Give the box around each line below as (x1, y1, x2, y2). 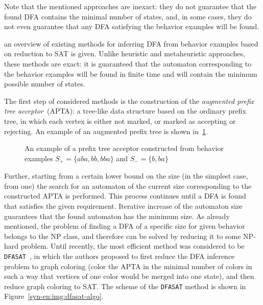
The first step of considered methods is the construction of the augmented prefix (4, 95, 254, 106)
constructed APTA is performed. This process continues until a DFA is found (4, 190, 246, 201)
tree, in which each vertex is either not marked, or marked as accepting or (4, 115, 236, 126)
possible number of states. (4, 78, 85, 89)
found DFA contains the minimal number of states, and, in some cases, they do (4, 11, 252, 21)
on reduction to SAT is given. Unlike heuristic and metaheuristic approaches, (4, 48, 245, 59)
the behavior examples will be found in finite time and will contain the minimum (4, 68, 257, 79)
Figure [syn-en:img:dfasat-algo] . (4, 291, 104, 301)
